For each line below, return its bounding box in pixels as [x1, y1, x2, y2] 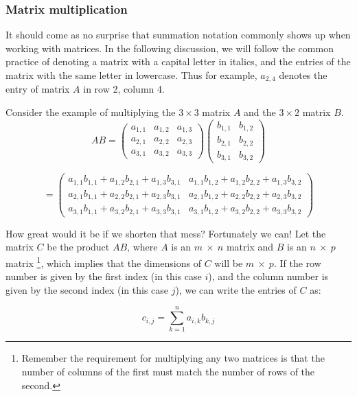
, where [127, 240, 158, 254]
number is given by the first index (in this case [5, 269, 202, 283]
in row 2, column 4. [83, 82, 165, 96]
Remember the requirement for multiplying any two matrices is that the [21, 351, 325, 365]
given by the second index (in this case [5, 282, 169, 296]
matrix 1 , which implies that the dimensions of [5, 253, 201, 270]
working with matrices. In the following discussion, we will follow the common [5, 40, 334, 55]
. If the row [273, 255, 321, 270]
